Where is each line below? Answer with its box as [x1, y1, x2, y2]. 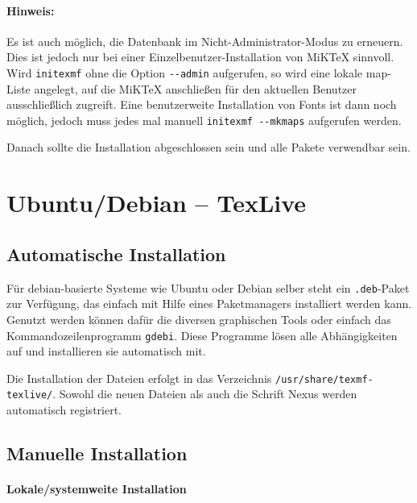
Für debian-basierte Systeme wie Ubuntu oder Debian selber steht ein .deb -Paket [6, 279, 410, 296]
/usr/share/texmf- [275, 373, 374, 385]
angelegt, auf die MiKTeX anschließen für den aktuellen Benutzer [34, 80, 357, 97]
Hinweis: [6, 2, 55, 19]
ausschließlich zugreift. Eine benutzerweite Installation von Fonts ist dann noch [6, 96, 397, 113]
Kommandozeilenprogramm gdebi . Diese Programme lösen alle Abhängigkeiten [6, 326, 398, 343]
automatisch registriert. [6, 401, 122, 418]
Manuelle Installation [6, 441, 188, 466]
